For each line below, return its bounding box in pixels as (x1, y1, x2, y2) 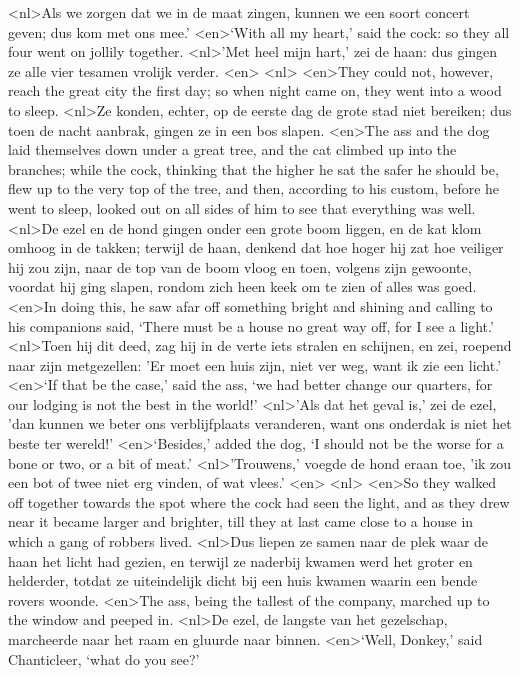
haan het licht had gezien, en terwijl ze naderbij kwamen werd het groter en (8, 550, 473, 571)
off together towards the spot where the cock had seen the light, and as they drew (8, 491, 510, 512)
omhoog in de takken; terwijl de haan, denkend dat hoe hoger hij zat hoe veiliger (8, 237, 504, 258)
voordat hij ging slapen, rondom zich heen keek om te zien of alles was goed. (8, 276, 477, 297)
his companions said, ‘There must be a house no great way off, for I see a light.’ (8, 315, 494, 336)
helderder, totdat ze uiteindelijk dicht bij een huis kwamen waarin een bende (8, 570, 478, 591)
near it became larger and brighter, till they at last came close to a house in (8, 511, 474, 532)
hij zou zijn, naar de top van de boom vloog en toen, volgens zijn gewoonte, (8, 256, 472, 277)
